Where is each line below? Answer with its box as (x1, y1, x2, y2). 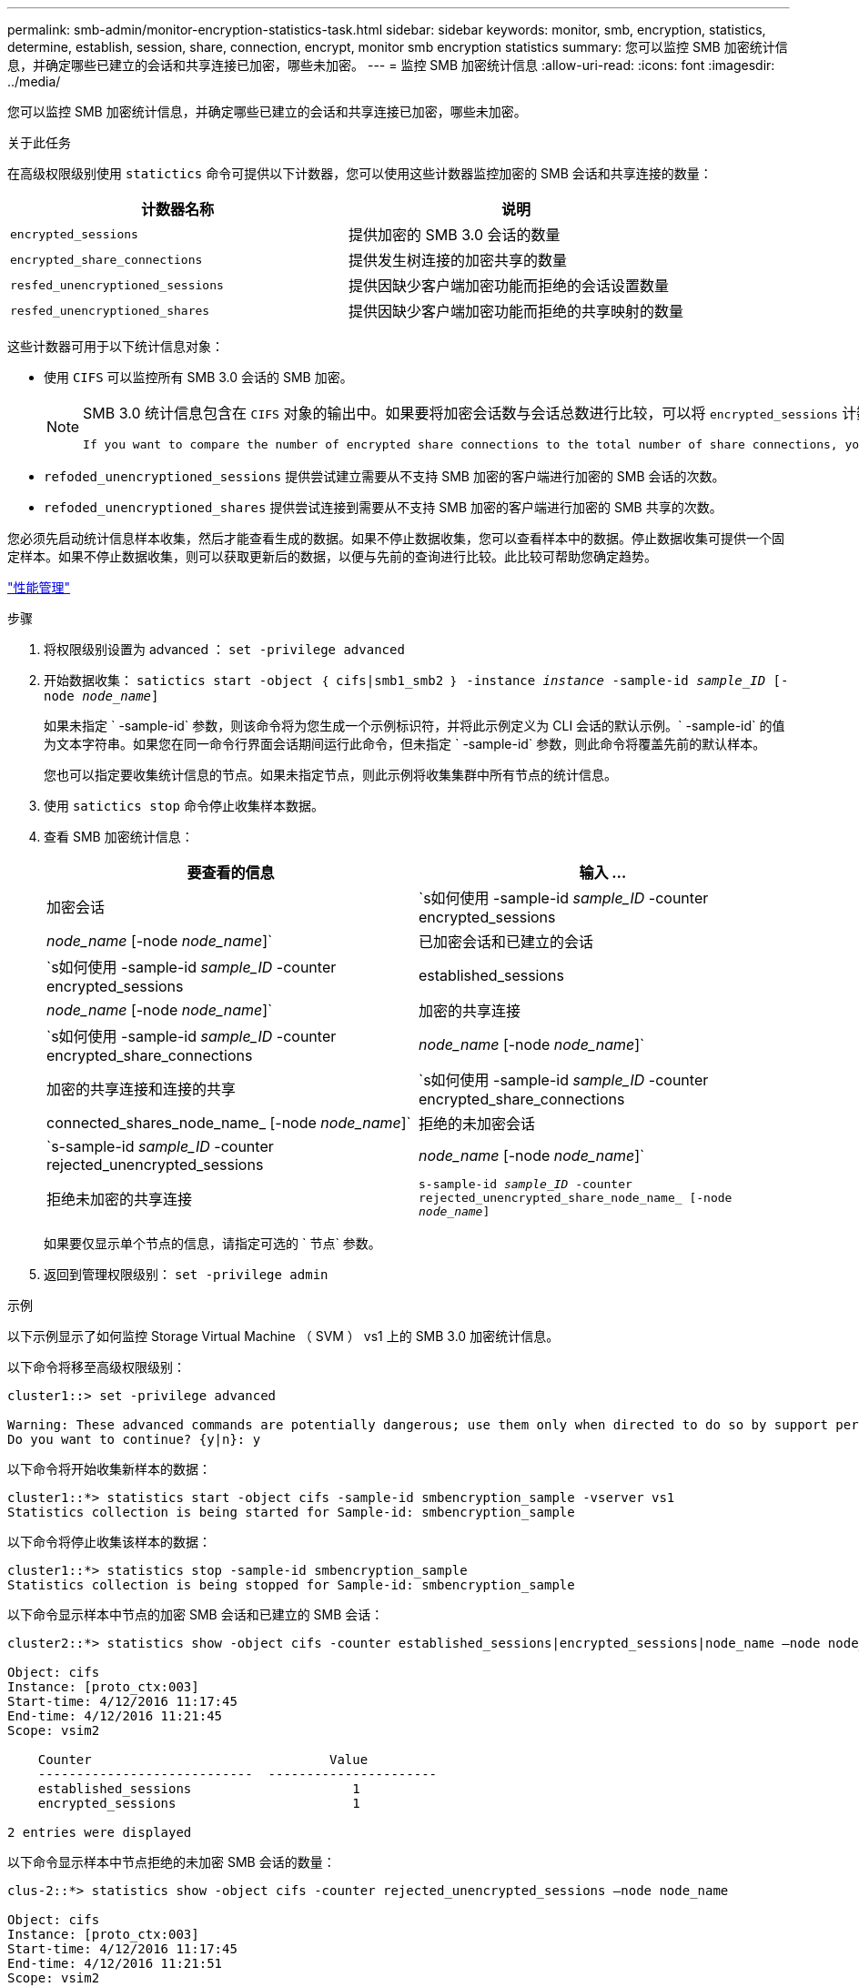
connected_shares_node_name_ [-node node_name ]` (46, 1114, 411, 1132)
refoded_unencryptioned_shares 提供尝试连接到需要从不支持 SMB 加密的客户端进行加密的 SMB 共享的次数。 (44, 499, 723, 515)
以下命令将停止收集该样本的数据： (7, 1534, 211, 1549)
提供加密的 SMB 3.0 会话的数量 (349, 226, 561, 244)
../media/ (7, 74, 61, 89)
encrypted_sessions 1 (37, 1796, 360, 1810)
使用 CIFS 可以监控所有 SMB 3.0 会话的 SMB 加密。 (44, 369, 353, 385)
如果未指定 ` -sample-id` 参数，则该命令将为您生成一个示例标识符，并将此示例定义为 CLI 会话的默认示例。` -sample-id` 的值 (44, 718, 785, 733)
